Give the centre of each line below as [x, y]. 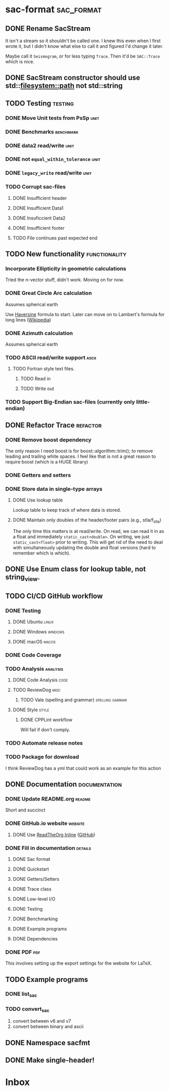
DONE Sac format [31, 859]
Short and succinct [25, 810]
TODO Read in [35, 379]
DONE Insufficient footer [39, 228]
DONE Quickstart [31, 869]
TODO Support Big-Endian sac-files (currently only [70, 402]
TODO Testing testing [40, 103]
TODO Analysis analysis [34, 669]
